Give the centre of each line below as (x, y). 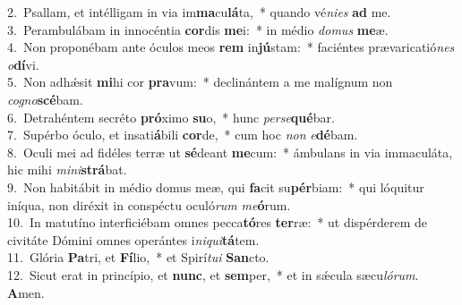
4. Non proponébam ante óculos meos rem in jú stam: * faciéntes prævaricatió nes (231, 47)
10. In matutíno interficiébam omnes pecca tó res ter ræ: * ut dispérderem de (218, 222)
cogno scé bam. (45, 99)
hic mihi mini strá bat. (67, 169)
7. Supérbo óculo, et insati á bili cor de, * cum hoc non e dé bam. (183, 135)
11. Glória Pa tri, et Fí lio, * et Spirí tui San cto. (138, 257)
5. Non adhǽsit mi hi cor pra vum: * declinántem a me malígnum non (200, 82)
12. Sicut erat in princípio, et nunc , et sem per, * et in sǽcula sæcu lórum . (213, 274)
